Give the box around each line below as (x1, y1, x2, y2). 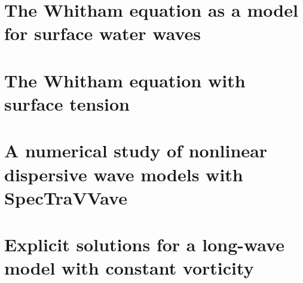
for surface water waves (4, 21, 201, 45)
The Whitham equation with (4, 68, 246, 92)
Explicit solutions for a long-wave (4, 232, 284, 257)
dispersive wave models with (4, 162, 243, 186)
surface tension (4, 91, 130, 115)
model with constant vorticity (4, 255, 254, 280)
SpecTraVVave (4, 185, 127, 209)
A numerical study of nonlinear (4, 138, 268, 163)
